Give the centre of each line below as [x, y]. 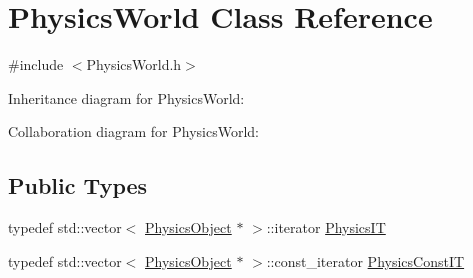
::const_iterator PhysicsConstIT [365, 260]
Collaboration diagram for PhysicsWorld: [134, 131]
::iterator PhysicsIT [326, 227]
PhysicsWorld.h [134, 64]
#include [36, 64]
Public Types [78, 185]
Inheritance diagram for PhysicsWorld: [126, 97]
